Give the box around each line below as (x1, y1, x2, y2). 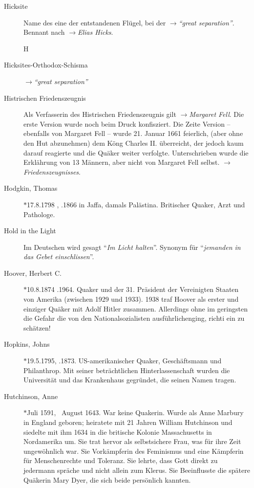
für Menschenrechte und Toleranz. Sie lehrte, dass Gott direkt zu (23, 455, 218, 466)
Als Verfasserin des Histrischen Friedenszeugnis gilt (23, 109, 176, 119)
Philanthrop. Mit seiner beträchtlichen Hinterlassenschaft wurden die (23, 365, 230, 375)
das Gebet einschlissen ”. (23, 251, 94, 262)
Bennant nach (23, 27, 65, 37)
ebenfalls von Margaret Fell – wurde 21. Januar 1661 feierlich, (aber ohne (23, 128, 243, 138)
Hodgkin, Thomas (4, 183, 58, 193)
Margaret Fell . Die (189, 109, 244, 119)
